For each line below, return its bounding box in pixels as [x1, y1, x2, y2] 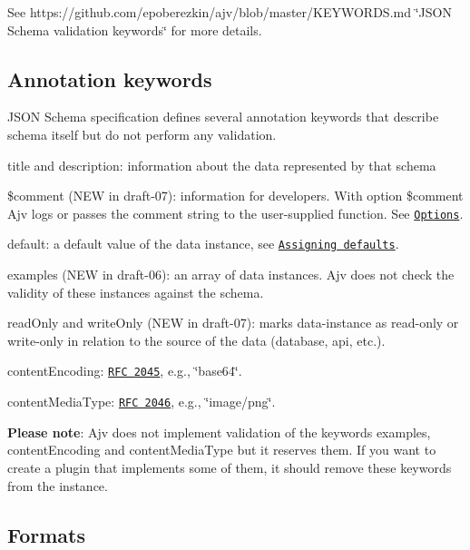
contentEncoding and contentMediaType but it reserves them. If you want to [7, 440, 436, 459]
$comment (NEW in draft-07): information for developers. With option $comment [7, 186, 464, 205]
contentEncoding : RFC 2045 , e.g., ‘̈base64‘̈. [7, 361, 242, 380]
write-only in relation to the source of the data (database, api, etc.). [7, 330, 386, 349]
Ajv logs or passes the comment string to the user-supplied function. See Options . [7, 203, 464, 222]
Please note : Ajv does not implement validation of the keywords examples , [7, 422, 431, 441]
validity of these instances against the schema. [7, 282, 264, 301]
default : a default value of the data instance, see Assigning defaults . [7, 234, 399, 253]
